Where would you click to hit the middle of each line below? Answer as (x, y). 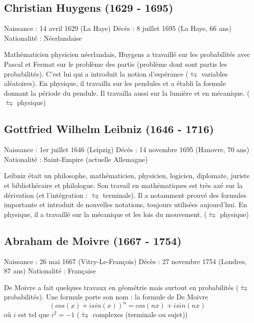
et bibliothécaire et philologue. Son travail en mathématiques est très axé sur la (123, 185)
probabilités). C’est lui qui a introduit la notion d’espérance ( (96, 73)
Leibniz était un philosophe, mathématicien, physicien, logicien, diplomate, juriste (127, 175)
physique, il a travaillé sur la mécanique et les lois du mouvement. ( (105, 214)
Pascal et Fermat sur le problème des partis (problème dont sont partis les (115, 64)
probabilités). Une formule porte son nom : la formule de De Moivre (106, 297)
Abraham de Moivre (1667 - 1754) (93, 240)
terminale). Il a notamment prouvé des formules (175, 195)
